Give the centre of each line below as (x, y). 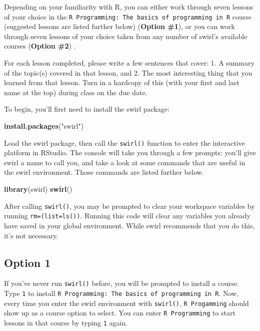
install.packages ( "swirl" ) (44, 126)
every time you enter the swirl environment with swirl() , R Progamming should (126, 303)
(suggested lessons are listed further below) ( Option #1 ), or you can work (119, 26)
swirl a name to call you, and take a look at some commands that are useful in (125, 162)
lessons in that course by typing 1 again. (66, 322)
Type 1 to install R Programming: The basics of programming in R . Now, (121, 293)
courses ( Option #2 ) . (40, 46)
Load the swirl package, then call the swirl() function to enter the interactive (124, 142)
